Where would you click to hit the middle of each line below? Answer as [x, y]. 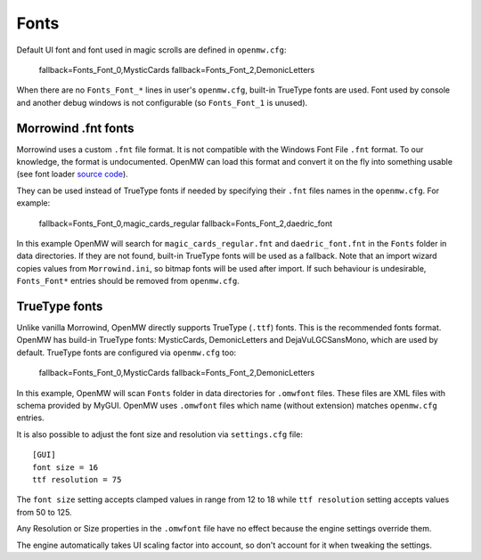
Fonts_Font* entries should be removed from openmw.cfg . [128, 281]
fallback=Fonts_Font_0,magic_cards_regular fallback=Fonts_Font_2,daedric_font [186, 223]
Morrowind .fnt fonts [75, 128]
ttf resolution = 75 [77, 479]
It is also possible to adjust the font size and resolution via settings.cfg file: [159, 434]
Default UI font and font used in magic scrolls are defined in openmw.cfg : [151, 50]
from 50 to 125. [44, 512]
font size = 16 [65, 467]
